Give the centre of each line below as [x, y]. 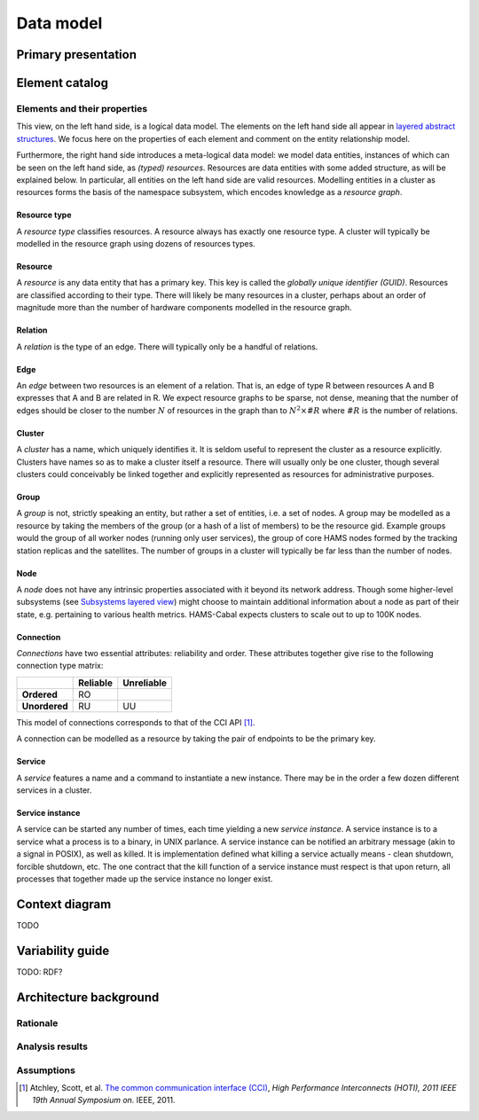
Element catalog [62, 83]
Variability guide [63, 950]
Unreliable [145, 683]
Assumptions [46, 1070]
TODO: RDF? [39, 972]
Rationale [37, 1022]
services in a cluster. [54, 790]
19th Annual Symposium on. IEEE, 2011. [104, 1100]
